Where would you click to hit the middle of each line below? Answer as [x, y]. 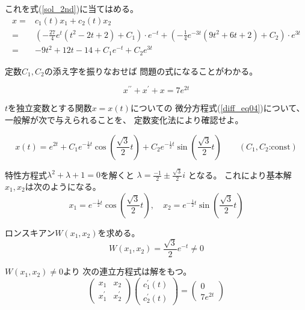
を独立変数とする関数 [50, 108]
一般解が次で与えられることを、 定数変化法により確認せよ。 [124, 119]
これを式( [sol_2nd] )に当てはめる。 [72, 8]
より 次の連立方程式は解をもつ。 [127, 271]
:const [279, 147]
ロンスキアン [30, 232]
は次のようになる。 [63, 187]
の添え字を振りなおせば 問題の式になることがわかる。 [151, 71]
